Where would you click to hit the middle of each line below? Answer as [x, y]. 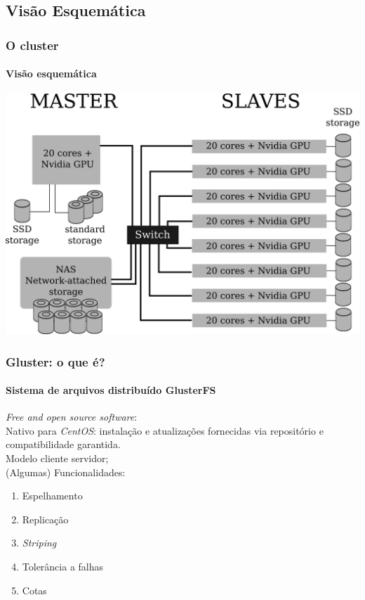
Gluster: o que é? [55, 361]
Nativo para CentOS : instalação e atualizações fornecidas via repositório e [165, 430]
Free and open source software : [72, 417]
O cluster [32, 45]
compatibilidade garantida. [63, 444]
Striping [39, 543]
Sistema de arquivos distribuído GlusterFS [111, 390]
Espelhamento [52, 496]
